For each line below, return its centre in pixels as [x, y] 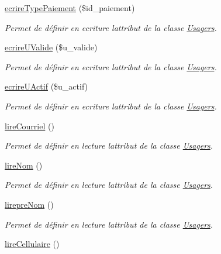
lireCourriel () [30, 126]
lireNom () [24, 165]
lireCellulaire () [32, 244]
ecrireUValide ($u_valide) [51, 47]
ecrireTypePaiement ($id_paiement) [70, 8]
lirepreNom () [29, 204]
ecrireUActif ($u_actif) [46, 86]
